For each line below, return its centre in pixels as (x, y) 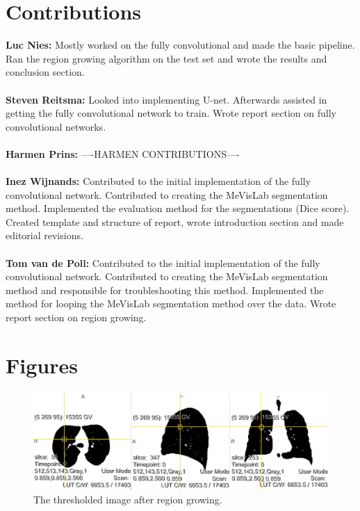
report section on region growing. (76, 317)
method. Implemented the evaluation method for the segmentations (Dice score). (178, 208)
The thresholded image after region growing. (128, 499)
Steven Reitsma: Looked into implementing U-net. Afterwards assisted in (166, 99)
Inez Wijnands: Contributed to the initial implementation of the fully (158, 181)
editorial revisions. (44, 235)
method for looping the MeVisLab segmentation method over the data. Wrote (171, 303)
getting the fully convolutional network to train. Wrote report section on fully (171, 113)
